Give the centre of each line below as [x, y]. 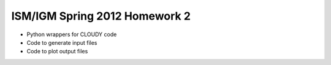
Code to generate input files [62, 42]
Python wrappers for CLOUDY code [72, 34]
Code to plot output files [57, 52]
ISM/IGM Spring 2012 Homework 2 [101, 16]
